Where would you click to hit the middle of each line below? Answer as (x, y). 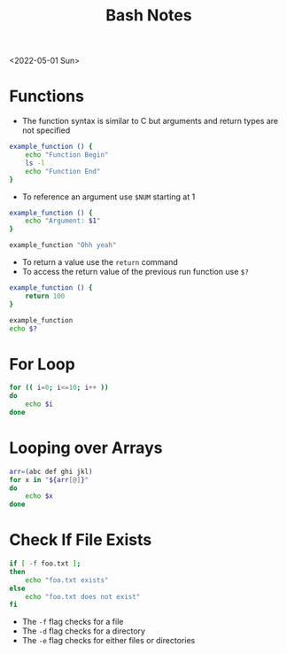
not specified (46, 130)
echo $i (39, 404)
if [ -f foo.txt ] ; (45, 564)
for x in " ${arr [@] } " (49, 479)
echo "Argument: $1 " (63, 221)
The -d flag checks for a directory (84, 631)
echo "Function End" (63, 171)
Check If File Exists (81, 540)
